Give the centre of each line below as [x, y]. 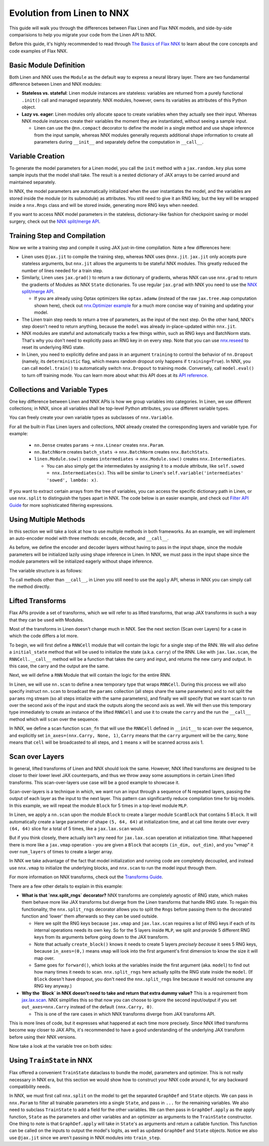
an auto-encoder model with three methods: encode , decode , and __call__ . [89, 538]
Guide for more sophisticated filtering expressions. [61, 505]
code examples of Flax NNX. [39, 51]
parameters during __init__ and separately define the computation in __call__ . [119, 142]
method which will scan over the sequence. [54, 719]
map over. [44, 958]
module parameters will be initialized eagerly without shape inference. [81, 561]
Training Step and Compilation [57, 236]
